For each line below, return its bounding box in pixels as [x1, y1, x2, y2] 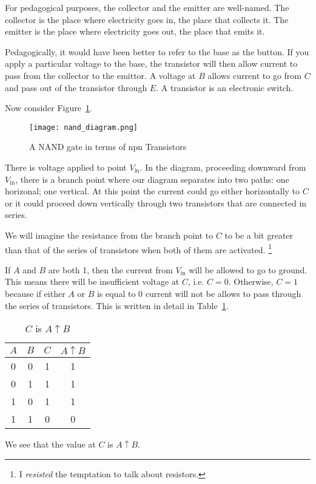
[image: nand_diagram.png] [29, 123, 138, 132]
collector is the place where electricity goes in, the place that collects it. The [5, 13, 289, 26]
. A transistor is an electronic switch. [156, 81, 294, 94]
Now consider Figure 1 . [5, 101, 92, 114]
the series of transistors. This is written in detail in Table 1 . [5, 299, 229, 312]
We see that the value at [5, 438, 96, 451]
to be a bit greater [224, 228, 294, 241]
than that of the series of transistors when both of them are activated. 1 [5, 241, 272, 256]
